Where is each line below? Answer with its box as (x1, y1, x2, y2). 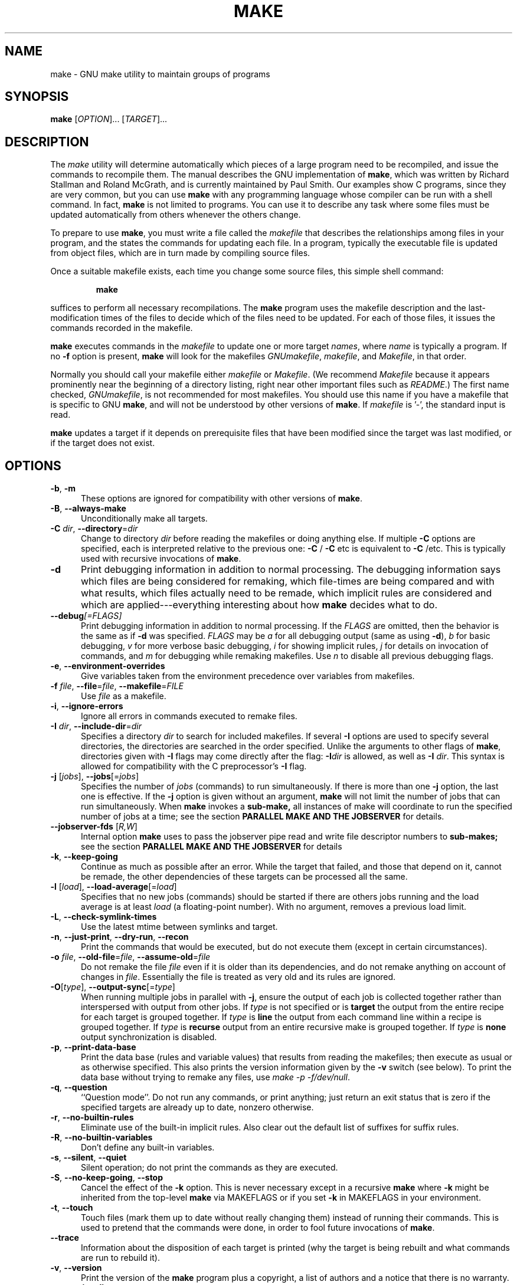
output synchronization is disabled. (81, 1032, 217, 1043)
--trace (50, 1232, 79, 1243)
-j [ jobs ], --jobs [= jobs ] (50, 771, 139, 782)
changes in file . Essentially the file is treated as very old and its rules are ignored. (81, 972, 396, 982)
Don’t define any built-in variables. (81, 1142, 215, 1153)
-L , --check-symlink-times (50, 912, 157, 922)
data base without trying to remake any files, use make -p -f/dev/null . (81, 1072, 350, 1083)
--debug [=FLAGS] (50, 611, 122, 621)
